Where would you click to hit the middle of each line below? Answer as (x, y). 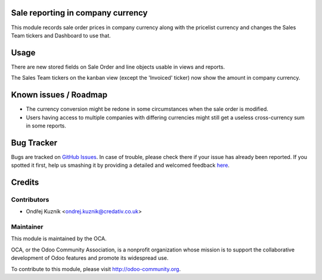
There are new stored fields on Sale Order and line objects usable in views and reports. (118, 67)
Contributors (30, 200)
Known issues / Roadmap (59, 95)
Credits (25, 182)
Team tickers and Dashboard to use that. (61, 35)
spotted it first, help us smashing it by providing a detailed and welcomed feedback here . (120, 165)
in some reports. (46, 126)
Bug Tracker (34, 143)
